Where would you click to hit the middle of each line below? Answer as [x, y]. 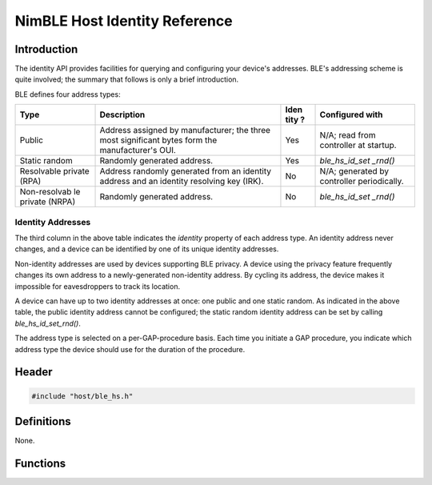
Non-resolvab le [50, 192]
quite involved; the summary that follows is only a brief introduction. [127, 79]
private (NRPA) [48, 202]
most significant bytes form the [158, 140]
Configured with [351, 114]
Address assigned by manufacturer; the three [185, 130]
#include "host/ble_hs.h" [82, 396]
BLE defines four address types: [68, 94]
